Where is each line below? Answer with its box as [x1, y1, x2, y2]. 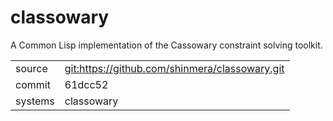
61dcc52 [64, 77, 109, 91]
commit [15, 77, 51, 91]
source [15, 61, 48, 75]
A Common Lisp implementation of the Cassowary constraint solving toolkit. [10, 39, 323, 51]
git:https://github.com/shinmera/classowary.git [64, 61, 285, 75]
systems [15, 94, 55, 108]
